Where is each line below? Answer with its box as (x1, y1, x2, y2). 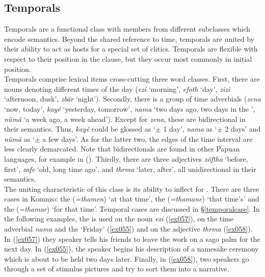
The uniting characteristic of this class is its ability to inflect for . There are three (4, 183, 259, 194)
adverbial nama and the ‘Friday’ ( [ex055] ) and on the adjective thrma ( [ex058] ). (4, 223, 253, 234)
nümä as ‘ (4, 133, 35, 144)
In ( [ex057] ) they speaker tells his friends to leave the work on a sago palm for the (4, 233, 260, 244)
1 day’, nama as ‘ (163, 123, 217, 134)
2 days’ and (225, 123, 261, 134)
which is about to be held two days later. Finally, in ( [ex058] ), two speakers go (4, 253, 249, 264)
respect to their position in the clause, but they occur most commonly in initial (4, 53, 252, 64)
